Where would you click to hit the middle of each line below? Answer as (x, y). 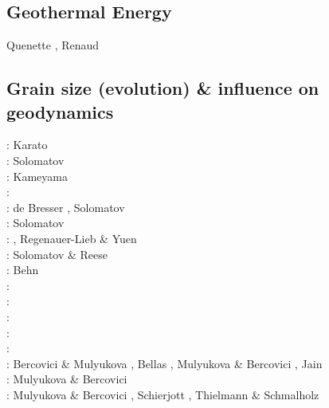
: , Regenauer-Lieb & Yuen (72, 238)
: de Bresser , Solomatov (66, 207)
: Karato (27, 145)
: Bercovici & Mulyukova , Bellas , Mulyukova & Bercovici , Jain (164, 363)
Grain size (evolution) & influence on (163, 88)
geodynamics (60, 111)
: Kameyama (37, 176)
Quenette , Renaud (53, 45)
